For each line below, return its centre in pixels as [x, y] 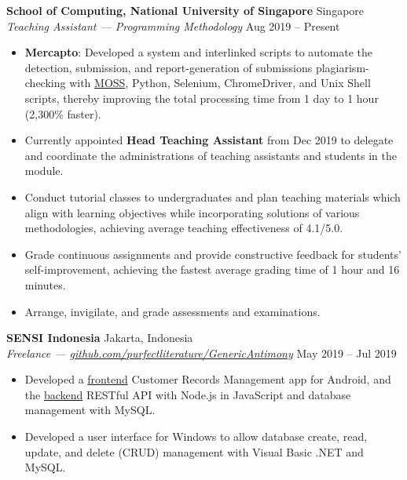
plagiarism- [342, 67]
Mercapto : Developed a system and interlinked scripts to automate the [199, 52]
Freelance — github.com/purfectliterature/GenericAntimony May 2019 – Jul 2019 [202, 353]
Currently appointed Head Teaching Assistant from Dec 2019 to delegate [209, 140]
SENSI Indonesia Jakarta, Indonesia [100, 338]
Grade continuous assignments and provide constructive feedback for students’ [213, 254]
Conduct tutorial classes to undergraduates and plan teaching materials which [213, 196]
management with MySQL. [90, 410]
